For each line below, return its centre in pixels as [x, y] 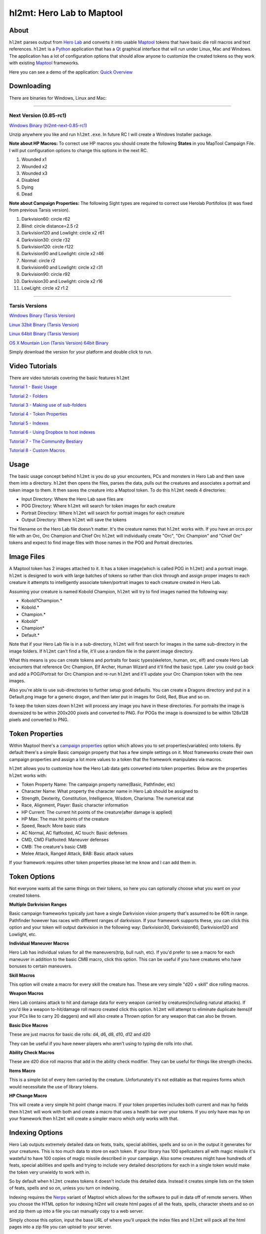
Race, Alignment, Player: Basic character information [75, 805]
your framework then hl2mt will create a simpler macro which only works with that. [94, 1118]
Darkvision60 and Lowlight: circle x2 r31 [62, 268]
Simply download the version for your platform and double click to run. [81, 352]
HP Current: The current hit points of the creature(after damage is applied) [97, 812]
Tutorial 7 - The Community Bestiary [46, 441]
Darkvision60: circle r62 [46, 219]
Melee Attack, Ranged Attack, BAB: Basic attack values [77, 853]
